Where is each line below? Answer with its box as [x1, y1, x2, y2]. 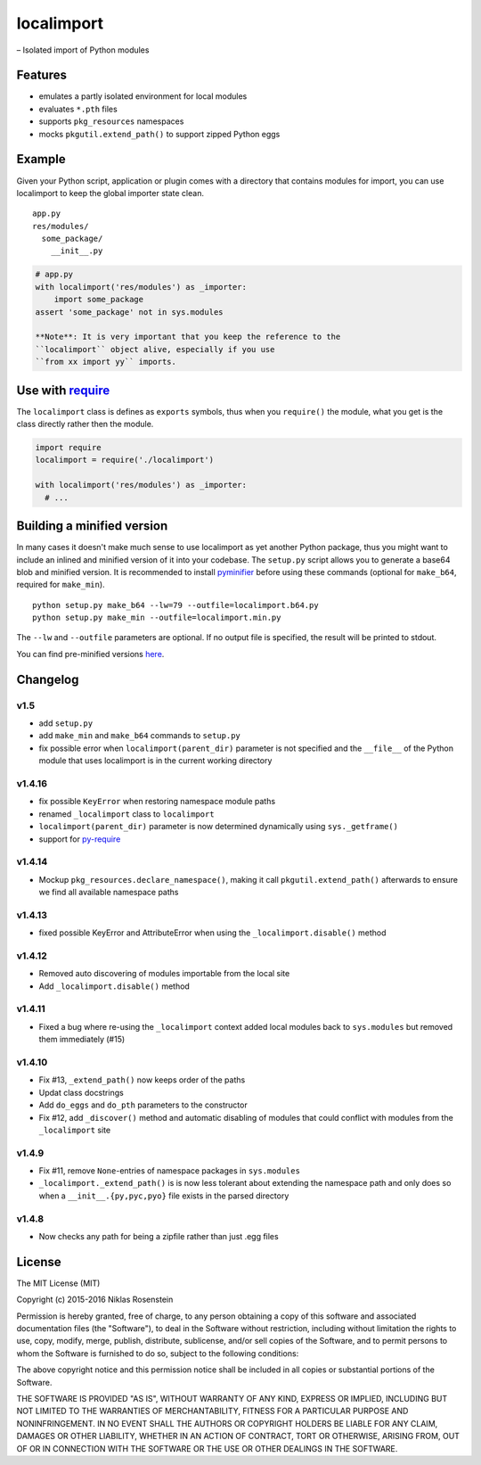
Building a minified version [16, 518, 168, 534]
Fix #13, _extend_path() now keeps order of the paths [38, 1074, 246, 1085]
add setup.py [38, 718, 94, 728]
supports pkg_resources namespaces [38, 116, 184, 127]
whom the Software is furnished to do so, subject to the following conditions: [16, 1347, 299, 1359]
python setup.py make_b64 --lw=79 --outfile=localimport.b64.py [32, 600, 320, 610]
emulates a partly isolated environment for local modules [38, 91, 248, 102]
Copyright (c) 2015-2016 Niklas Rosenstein [16, 1294, 174, 1305]
